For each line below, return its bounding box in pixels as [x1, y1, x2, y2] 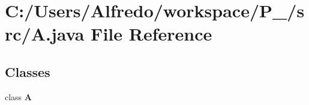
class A [5, 90, 32, 103]
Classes [5, 62, 50, 81]
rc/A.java [5, 21, 85, 46]
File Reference [91, 21, 212, 46]
